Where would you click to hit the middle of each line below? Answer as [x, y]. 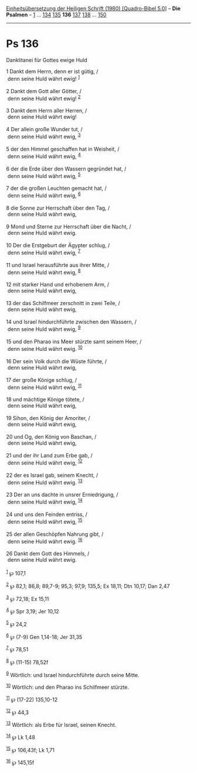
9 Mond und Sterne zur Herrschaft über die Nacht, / [69, 226]
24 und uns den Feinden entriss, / [47, 514]
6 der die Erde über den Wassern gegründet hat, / [66, 169]
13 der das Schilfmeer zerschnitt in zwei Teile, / [63, 303]
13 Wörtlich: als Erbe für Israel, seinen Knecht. [61, 724]
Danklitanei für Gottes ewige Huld [47, 60]
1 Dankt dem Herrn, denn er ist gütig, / [52, 71]
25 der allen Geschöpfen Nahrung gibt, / [55, 534]
